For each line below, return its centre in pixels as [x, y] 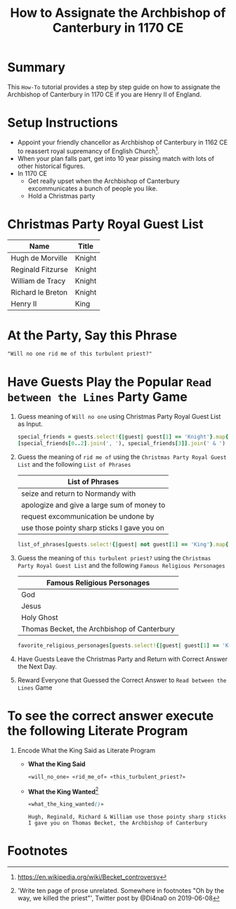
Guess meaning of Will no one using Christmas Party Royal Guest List [119, 417]
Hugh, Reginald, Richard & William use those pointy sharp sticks [127, 817]
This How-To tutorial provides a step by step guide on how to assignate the [114, 86]
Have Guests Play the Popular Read [110, 382]
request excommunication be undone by [87, 516]
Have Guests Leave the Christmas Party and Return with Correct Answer [123, 659]
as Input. [30, 424]
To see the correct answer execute [111, 716]
